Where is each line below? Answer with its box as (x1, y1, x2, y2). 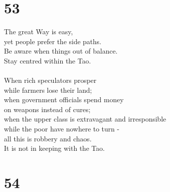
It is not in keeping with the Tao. (4, 143, 105, 153)
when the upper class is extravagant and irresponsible (4, 114, 166, 124)
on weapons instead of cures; (4, 104, 90, 114)
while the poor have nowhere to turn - (4, 124, 120, 134)
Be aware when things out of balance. (4, 46, 118, 56)
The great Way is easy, (4, 26, 73, 37)
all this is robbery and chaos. (4, 133, 92, 143)
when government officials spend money (4, 94, 124, 105)
